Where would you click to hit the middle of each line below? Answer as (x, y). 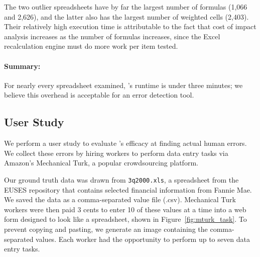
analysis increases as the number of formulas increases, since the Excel (112, 36)
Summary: (22, 66)
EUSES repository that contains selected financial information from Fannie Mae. (128, 189)
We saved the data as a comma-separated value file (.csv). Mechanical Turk (120, 199)
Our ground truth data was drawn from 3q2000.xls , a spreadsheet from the (121, 179)
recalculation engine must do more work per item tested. (91, 46)
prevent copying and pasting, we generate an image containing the (106, 229)
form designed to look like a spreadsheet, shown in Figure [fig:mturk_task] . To (125, 219)
